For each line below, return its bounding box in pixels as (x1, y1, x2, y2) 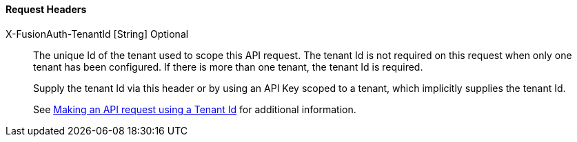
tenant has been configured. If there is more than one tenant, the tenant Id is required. (33, 60, 423, 73)
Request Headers (6, 3, 87, 15)
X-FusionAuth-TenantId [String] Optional (6, 27, 189, 40)
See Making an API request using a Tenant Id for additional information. (33, 103, 356, 115)
